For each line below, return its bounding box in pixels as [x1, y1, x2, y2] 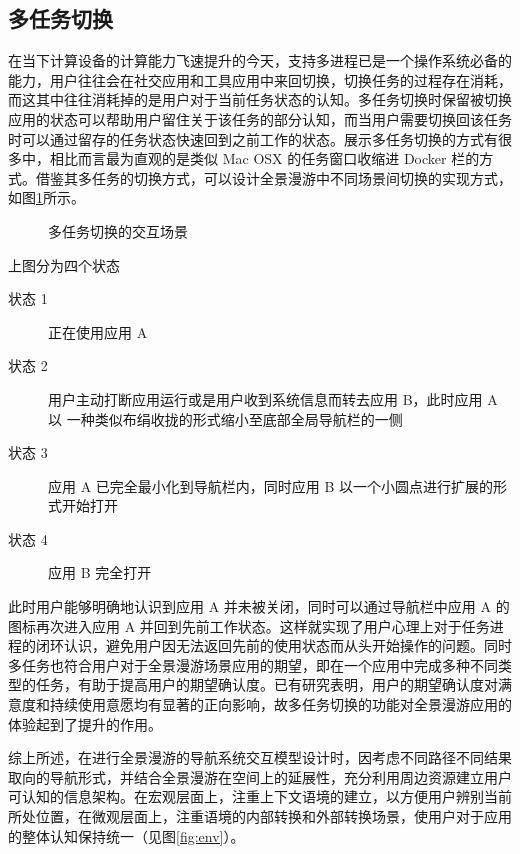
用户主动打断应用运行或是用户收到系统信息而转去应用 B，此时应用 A [48, 388, 498, 409]
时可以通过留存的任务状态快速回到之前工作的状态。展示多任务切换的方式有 [8, 128, 498, 149]
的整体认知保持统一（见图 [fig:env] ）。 [8, 825, 245, 846]
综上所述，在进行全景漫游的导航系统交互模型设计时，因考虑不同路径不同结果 [8, 747, 512, 768]
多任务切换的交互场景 [48, 220, 188, 241]
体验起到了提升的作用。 [8, 713, 162, 734]
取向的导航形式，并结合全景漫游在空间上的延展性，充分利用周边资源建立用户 [8, 766, 512, 787]
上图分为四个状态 [8, 254, 120, 275]
